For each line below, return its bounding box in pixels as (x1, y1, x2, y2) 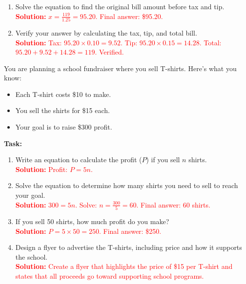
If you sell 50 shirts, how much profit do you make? (15, 216, 169, 226)
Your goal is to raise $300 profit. (15, 122, 112, 132)
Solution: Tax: (15, 37, 62, 47)
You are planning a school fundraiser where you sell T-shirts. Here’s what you (4, 63, 237, 73)
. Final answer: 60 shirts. (136, 199, 210, 209)
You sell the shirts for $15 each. (15, 105, 110, 115)
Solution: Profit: (15, 164, 68, 174)
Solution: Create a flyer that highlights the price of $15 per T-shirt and (15, 261, 233, 271)
